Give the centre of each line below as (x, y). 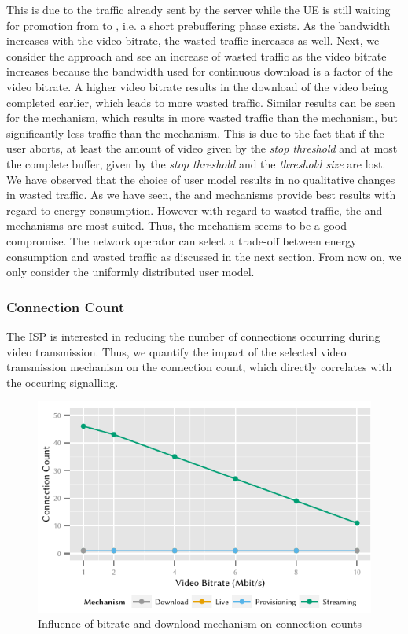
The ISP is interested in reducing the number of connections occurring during (193, 335)
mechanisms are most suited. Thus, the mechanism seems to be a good (177, 225)
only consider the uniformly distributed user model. (130, 272)
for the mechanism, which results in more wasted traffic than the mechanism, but (202, 118)
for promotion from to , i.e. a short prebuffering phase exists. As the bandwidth (198, 25)
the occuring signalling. (62, 382)
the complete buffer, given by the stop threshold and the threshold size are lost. (196, 163)
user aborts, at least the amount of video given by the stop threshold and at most (202, 148)
